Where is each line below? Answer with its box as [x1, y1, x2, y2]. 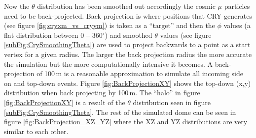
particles [224, 1, 250, 11]
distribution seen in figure [133, 97, 211, 107]
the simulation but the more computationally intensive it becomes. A [4, 58, 213, 69]
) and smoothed [105, 29, 152, 40]
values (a [223, 20, 251, 30]
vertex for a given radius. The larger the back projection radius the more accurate [4, 49, 252, 59]
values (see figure [160, 29, 212, 40]
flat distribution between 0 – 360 [4, 29, 103, 40]
